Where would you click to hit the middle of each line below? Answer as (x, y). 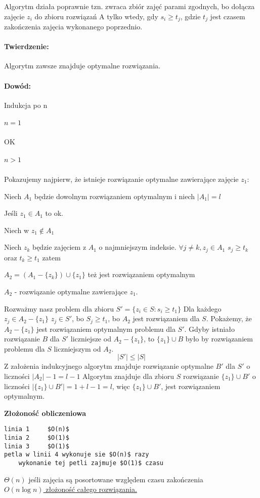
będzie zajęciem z (59, 247)
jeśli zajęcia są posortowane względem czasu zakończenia (116, 479)
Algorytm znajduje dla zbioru (128, 376)
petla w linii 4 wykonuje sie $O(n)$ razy (77, 455)
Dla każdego (202, 308)
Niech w (16, 230)
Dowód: (18, 85)
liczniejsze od (91, 339)
